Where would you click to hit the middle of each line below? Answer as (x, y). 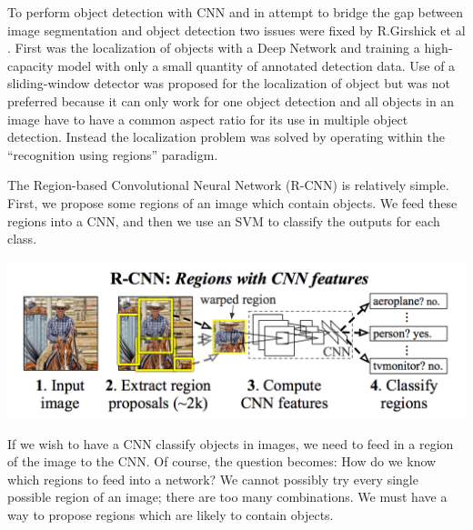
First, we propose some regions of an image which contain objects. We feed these (232, 202)
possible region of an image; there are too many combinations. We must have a (227, 497)
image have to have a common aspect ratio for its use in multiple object (208, 119)
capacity (30, 65)
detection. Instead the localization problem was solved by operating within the (226, 137)
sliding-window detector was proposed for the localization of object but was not (229, 83)
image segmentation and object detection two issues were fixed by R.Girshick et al (236, 30)
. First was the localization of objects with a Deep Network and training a (214, 48)
